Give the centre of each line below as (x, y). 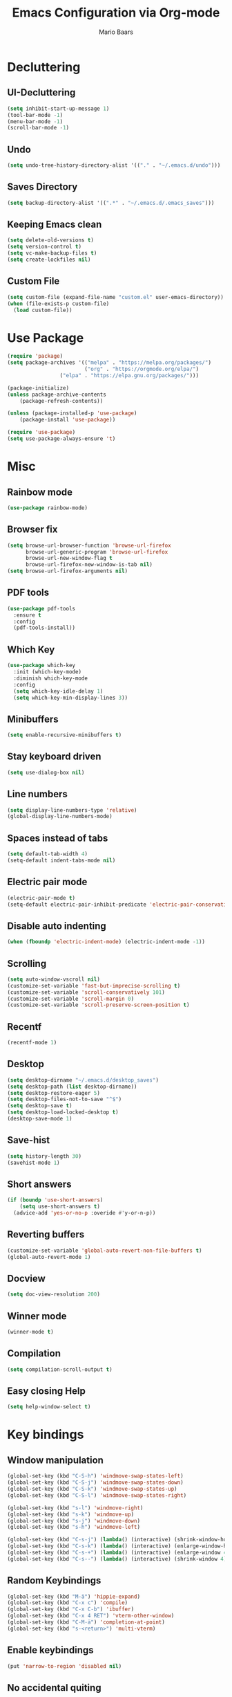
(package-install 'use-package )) (68, 420)
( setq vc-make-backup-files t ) (52, 253)
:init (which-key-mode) (47, 672)
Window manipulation (55, 1460)
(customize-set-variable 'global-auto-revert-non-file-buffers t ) (105, 1251)
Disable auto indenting (57, 926)
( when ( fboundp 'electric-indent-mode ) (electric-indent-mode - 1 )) (106, 942)
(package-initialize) (38, 388)
